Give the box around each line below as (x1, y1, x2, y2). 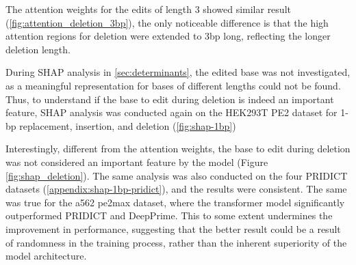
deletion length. (5, 42, 71, 56)
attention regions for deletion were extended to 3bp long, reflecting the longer (5, 29, 331, 43)
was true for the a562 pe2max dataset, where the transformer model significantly (5, 195, 345, 209)
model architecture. (5, 249, 87, 263)
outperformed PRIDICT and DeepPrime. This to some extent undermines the (5, 208, 333, 223)
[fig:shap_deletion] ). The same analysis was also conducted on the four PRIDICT (5, 168, 348, 182)
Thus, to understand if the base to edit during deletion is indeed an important (5, 92, 334, 106)
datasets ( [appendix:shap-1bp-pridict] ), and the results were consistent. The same (5, 182, 347, 196)
